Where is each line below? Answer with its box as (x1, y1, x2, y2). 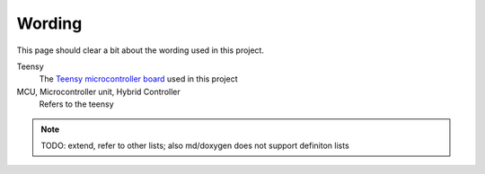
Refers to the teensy (39, 99, 114, 109)
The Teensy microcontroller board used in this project (39, 74, 238, 84)
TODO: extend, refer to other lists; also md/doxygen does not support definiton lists (40, 140, 349, 151)
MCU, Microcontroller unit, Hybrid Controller (16, 86, 181, 97)
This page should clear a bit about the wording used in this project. (16, 45, 265, 56)
